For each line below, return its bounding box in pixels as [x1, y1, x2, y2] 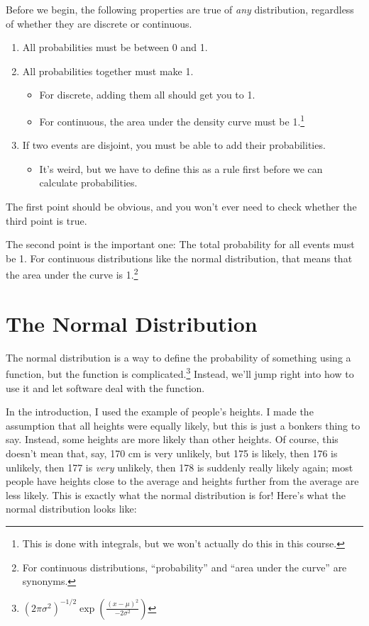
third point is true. [6, 213, 87, 228]
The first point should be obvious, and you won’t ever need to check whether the [6, 199, 357, 213]
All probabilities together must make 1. [22, 63, 194, 78]
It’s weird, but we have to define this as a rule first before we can [39, 161, 323, 176]
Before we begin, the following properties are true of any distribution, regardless [6, 2, 354, 16]
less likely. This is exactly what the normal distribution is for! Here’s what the [6, 487, 346, 502]
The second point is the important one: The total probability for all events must [6, 237, 355, 252]
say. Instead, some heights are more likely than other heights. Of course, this [6, 432, 338, 447]
